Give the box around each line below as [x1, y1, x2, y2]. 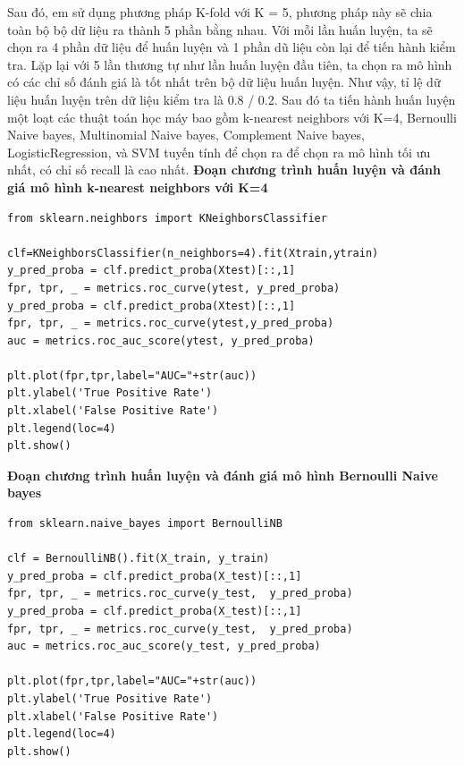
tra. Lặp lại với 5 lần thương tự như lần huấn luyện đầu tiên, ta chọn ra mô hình [7, 55, 452, 73]
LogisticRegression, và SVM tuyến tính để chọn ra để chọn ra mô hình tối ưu [7, 142, 431, 161]
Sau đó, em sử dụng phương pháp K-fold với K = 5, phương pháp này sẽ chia [7, 3, 433, 21]
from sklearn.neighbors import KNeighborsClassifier [7, 211, 327, 225]
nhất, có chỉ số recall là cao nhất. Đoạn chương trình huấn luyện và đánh [7, 160, 441, 179]
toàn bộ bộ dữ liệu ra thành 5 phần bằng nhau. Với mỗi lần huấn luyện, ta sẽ [7, 20, 433, 38]
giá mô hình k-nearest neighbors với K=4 [7, 177, 268, 196]
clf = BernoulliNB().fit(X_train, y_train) [7, 552, 270, 565]
